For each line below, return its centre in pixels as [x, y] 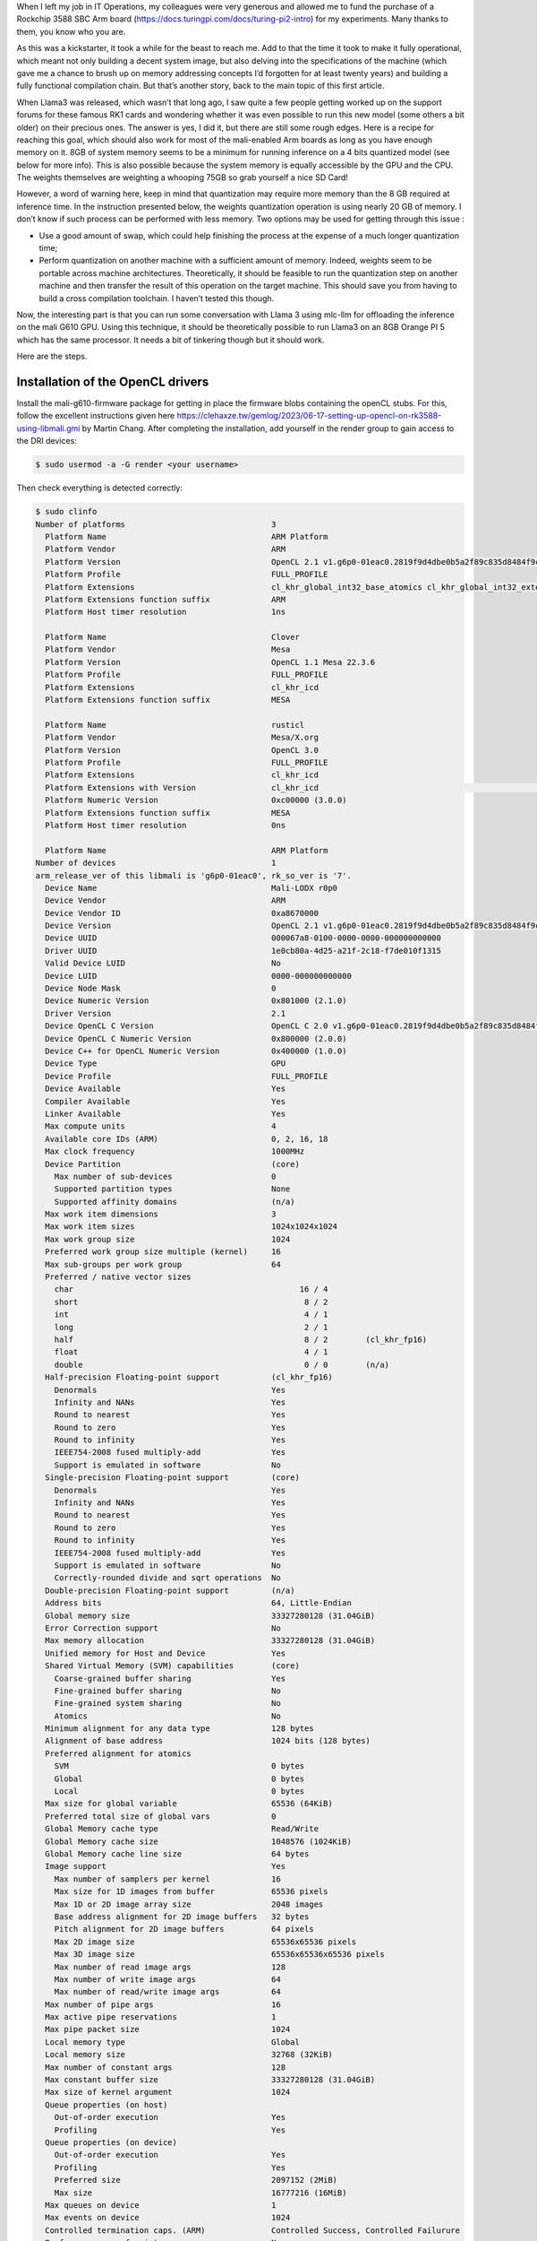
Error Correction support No [163, 1628]
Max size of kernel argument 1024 [168, 2092]
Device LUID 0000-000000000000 [199, 976]
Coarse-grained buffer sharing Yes [170, 1678]
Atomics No [167, 1716]
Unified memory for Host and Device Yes [166, 1653]
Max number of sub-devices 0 [165, 1176]
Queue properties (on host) [107, 2105]
